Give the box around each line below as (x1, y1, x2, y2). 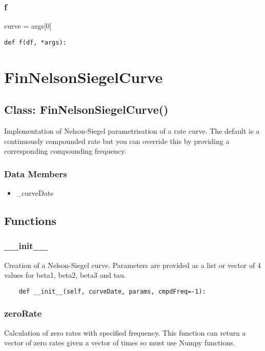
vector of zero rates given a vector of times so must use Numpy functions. (4, 337, 235, 348)
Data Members (4, 167, 67, 180)
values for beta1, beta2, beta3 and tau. (4, 270, 126, 280)
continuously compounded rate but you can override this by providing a (4, 135, 230, 146)
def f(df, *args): (4, 38, 67, 46)
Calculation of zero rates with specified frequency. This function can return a (4, 327, 246, 338)
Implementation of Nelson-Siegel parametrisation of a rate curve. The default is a (4, 126, 260, 136)
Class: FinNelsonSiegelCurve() (4, 101, 169, 117)
